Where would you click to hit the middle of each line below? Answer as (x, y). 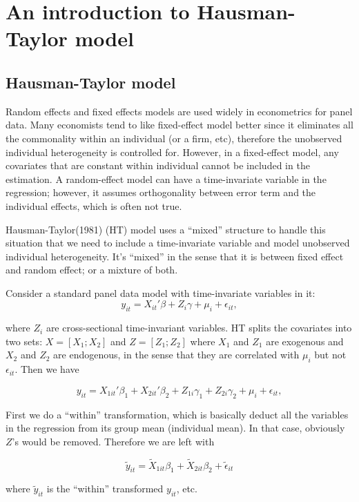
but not (330, 355)
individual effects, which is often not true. (94, 205)
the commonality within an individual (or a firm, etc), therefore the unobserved (174, 138)
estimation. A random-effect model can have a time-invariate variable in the (166, 178)
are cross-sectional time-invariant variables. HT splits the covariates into (199, 328)
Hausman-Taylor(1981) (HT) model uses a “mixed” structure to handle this (166, 229)
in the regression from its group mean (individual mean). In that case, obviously (175, 428)
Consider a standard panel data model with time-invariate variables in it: (161, 292)
